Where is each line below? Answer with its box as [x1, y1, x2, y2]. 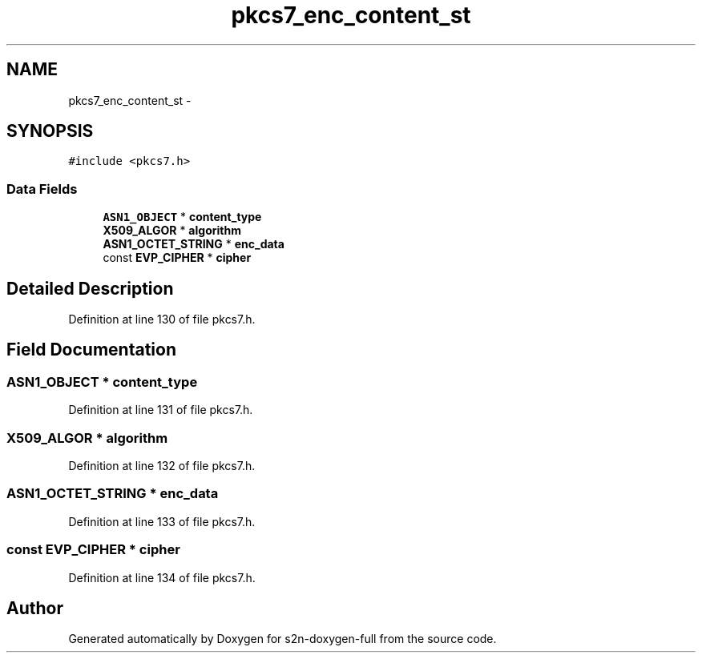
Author [6, 597, 63, 618]
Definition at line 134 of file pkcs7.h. [68, 570, 256, 585]
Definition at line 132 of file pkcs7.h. [68, 459, 256, 472]
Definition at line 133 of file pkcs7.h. [68, 514, 256, 528]
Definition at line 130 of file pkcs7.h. [68, 312, 256, 327]
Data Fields [6, 180, 78, 197]
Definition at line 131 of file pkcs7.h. [68, 403, 253, 417]
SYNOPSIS [6, 121, 94, 142]
